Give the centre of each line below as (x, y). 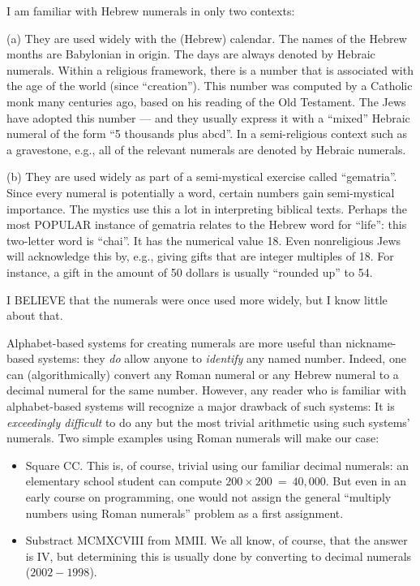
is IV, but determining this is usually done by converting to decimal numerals (219, 556)
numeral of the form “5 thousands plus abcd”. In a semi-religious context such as (207, 134)
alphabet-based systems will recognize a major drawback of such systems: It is (201, 406)
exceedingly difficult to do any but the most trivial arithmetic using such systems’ (208, 422)
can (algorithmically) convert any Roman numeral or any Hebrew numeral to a (203, 374)
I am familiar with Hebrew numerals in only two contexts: (151, 11)
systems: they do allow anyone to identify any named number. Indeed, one (222, 358)
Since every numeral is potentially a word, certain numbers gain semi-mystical (201, 192)
